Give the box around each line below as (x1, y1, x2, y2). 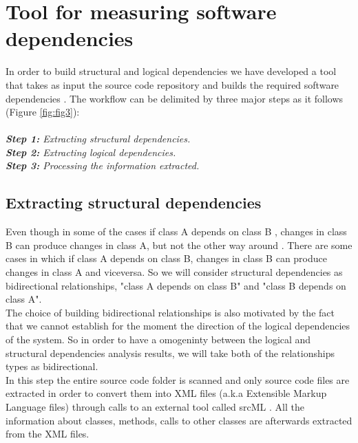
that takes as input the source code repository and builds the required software (6, 77, 339, 91)
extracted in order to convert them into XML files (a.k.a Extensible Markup (6, 386, 327, 400)
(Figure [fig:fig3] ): (6, 105, 80, 119)
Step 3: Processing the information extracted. (6, 158, 200, 173)
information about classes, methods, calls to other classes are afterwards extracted (6, 413, 352, 427)
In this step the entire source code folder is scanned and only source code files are (6, 372, 350, 387)
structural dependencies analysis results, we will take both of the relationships (6, 345, 335, 360)
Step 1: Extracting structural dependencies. (6, 131, 191, 146)
